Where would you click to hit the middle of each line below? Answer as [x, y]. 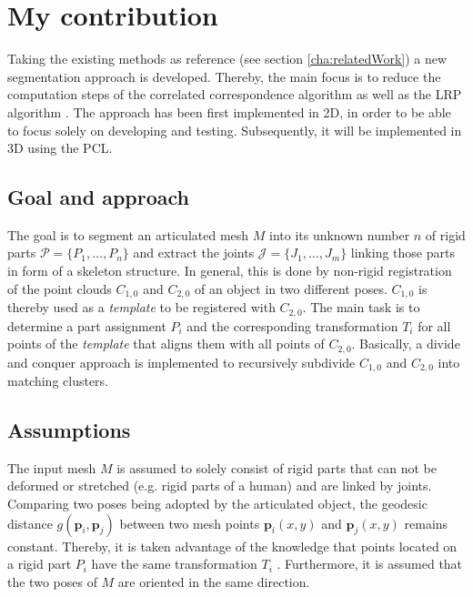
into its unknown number [339, 234]
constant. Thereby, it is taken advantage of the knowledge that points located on [232, 546]
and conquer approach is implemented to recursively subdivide [181, 362]
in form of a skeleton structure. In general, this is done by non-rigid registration [230, 271]
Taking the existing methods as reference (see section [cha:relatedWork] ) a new [227, 59]
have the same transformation [174, 564]
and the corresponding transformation [292, 325]
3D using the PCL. [60, 148]
